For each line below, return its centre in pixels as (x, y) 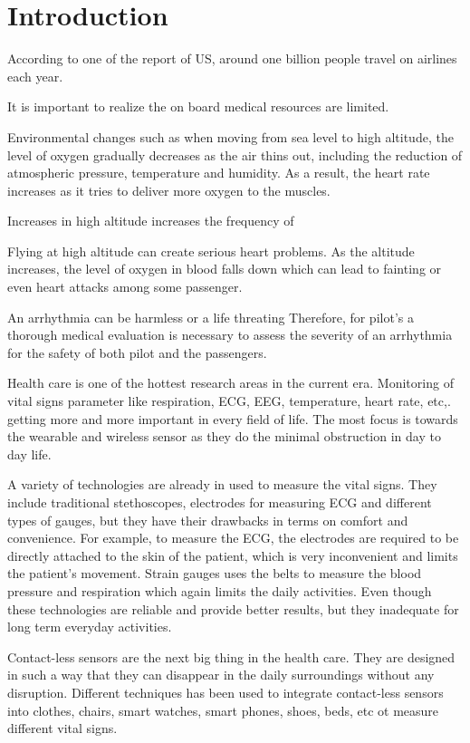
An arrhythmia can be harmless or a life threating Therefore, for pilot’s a (211, 317)
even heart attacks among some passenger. (125, 287)
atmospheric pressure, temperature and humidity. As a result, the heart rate (219, 173)
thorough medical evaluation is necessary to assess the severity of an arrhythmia (230, 335)
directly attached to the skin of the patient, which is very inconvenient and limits (233, 555)
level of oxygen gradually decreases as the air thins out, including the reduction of (235, 154)
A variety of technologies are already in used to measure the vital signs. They (222, 484)
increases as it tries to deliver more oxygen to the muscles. (169, 190)
